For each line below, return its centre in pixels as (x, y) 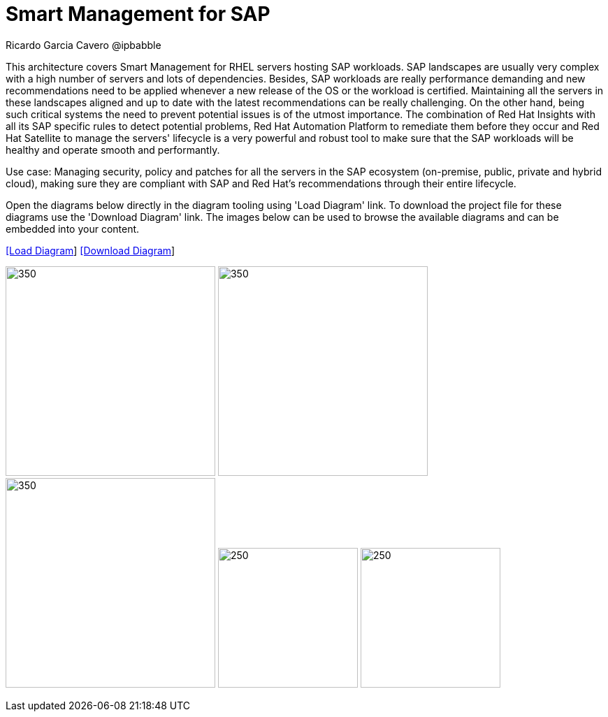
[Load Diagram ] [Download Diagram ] (91, 250)
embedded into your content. (73, 229)
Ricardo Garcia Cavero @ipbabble (84, 45)
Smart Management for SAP (138, 14)
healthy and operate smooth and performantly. (113, 150)
